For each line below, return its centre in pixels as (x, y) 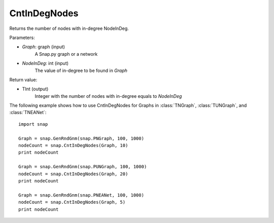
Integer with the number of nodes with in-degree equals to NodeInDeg (108, 96)
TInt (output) (35, 89)
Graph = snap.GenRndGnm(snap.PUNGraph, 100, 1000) (83, 167)
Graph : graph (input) (44, 47)
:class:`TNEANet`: (28, 113)
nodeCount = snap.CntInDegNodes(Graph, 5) (72, 202)
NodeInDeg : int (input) (45, 63)
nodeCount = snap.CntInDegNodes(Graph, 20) (73, 174)
